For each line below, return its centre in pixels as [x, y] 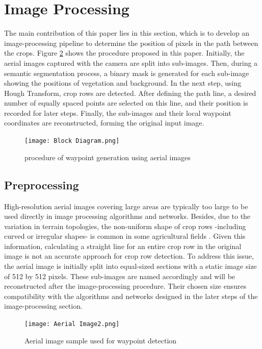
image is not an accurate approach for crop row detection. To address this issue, [129, 256]
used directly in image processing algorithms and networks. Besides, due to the [127, 216]
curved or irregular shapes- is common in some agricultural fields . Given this [125, 236]
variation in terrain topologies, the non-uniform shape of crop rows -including [125, 226]
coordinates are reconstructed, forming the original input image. [104, 123]
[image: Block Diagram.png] [72, 141]
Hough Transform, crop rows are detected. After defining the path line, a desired [130, 93]
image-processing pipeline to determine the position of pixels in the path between [131, 43]
